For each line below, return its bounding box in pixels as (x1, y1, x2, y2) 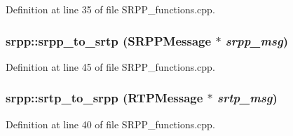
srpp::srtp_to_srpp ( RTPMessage (6, 89, 203, 107)
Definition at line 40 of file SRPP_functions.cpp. (6, 116, 215, 131)
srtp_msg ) (217, 89, 278, 107)
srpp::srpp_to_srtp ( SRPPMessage (6, 32, 212, 49)
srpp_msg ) (225, 32, 288, 49)
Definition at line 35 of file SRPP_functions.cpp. (6, 2, 215, 16)
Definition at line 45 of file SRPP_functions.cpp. (6, 59, 215, 74)
